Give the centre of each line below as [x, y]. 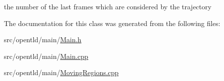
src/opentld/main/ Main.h [43, 40]
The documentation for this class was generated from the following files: [112, 23]
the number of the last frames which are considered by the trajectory [108, 6]
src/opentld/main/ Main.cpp [46, 56]
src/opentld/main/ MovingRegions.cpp [61, 72]
